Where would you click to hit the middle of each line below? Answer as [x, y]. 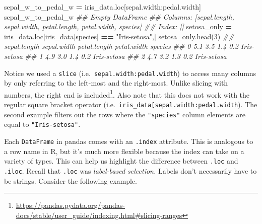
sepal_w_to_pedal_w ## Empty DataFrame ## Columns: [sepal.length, [119, 16]
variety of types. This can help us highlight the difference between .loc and [121, 161]
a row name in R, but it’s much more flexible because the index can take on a [124, 151]
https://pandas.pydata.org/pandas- [70, 205]
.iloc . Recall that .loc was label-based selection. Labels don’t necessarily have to [130, 170]
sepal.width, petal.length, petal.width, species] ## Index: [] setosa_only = [118, 26]
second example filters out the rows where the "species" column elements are [125, 114]
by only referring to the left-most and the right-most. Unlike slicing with [116, 83]
